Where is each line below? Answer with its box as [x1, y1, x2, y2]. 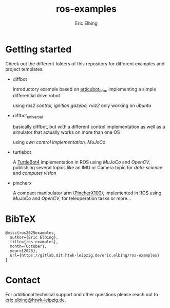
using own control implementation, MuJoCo [12, 139, 106, 146]
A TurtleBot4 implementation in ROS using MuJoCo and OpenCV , [12, 159, 150, 165]
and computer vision [12, 170, 56, 176]
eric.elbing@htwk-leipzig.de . [5, 297, 66, 303]
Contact [5, 275, 41, 286]
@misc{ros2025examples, [5, 230, 56, 235]
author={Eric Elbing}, [10, 235, 59, 240]
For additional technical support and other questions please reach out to [5, 292, 158, 298]
